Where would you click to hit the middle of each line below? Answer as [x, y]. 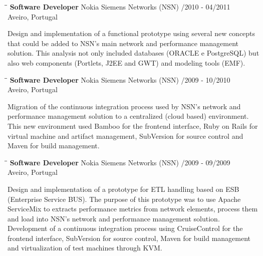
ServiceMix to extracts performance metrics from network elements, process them [133, 209]
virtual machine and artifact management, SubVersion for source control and [125, 136]
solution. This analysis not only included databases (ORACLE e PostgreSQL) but [134, 53]
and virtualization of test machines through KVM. [85, 248]
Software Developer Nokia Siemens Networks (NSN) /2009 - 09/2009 [120, 162]
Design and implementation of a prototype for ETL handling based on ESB [123, 189]
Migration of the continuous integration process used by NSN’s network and [124, 106]
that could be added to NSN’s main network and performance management [123, 43]
